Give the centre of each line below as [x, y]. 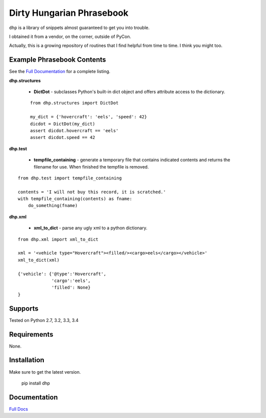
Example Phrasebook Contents [58, 60]
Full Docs [18, 409]
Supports [24, 308]
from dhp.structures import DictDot [74, 103]
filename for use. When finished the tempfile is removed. [91, 167]
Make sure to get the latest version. [45, 372]
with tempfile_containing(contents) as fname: [75, 199]
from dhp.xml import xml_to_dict [58, 239]
